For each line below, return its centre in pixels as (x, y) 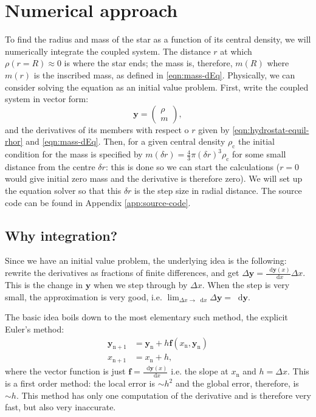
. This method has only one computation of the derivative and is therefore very (163, 395)
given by (214, 129)
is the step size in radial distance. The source (218, 191)
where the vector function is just (65, 371)
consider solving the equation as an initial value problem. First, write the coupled (157, 87)
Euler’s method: (35, 329)
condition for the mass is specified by (74, 154)
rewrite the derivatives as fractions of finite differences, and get (122, 273)
